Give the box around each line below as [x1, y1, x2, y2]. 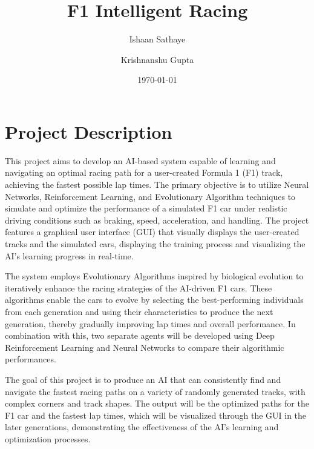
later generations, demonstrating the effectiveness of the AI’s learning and [5, 421, 279, 433]
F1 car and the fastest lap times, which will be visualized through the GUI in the [5, 408, 307, 421]
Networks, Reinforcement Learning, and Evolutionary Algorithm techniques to [5, 190, 296, 202]
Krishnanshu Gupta [120, 53, 194, 65]
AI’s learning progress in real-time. [5, 249, 134, 262]
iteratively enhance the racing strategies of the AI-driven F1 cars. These [5, 281, 272, 294]
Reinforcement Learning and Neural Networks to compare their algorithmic [5, 341, 284, 353]
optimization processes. [5, 432, 91, 445]
